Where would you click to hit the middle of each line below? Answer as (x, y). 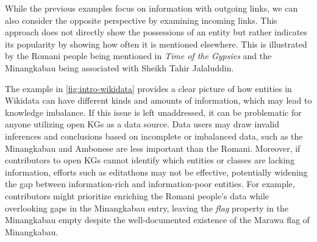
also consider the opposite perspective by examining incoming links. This (141, 20)
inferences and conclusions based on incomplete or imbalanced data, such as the (154, 136)
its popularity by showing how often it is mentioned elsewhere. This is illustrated (156, 44)
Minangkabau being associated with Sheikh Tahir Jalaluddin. (119, 67)
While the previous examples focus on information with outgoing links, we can (151, 8)
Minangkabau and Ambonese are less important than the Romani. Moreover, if (153, 148)
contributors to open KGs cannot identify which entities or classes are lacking (150, 160)
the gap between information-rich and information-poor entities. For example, (150, 184)
